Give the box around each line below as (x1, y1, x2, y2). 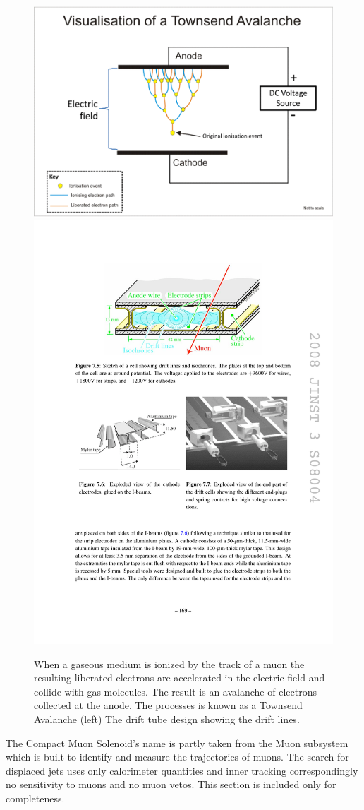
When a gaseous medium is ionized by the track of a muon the (34, 656, 305, 671)
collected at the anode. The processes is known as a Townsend (34, 698, 303, 713)
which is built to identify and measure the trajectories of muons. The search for (6, 749, 349, 764)
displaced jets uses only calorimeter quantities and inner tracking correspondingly (6, 763, 358, 778)
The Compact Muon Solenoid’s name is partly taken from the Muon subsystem (6, 735, 348, 750)
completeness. (6, 790, 65, 805)
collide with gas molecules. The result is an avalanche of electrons (34, 684, 317, 698)
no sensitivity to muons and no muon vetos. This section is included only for (6, 777, 336, 792)
